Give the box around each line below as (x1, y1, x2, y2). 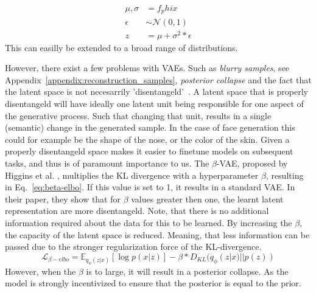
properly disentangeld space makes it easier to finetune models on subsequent (5, 145, 293, 157)
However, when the (5, 264, 76, 277)
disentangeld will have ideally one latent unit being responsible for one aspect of (5, 97, 304, 109)
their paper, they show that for (5, 192, 121, 205)
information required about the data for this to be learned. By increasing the (5, 216, 292, 229)
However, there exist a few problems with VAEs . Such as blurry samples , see (5, 61, 290, 74)
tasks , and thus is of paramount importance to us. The (5, 156, 209, 169)
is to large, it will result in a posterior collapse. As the (86, 264, 289, 277)
